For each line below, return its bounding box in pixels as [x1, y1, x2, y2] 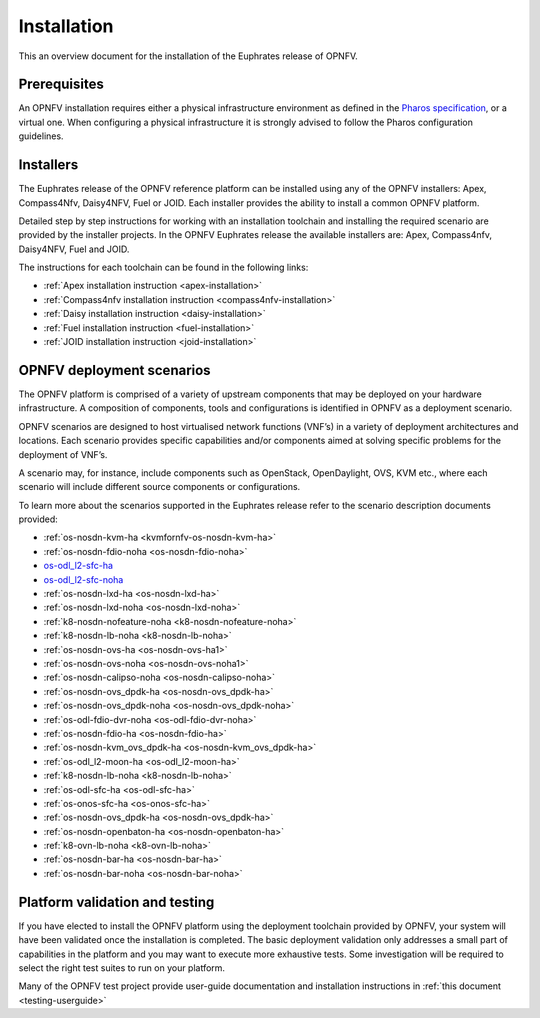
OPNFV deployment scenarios [18, 361, 211, 379]
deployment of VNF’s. [18, 448, 108, 460]
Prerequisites [18, 76, 104, 93]
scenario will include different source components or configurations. [18, 481, 301, 493]
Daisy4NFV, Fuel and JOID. [18, 243, 130, 255]
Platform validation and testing [18, 893, 215, 910]
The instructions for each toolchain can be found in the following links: [18, 261, 309, 274]
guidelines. [18, 130, 64, 142]
